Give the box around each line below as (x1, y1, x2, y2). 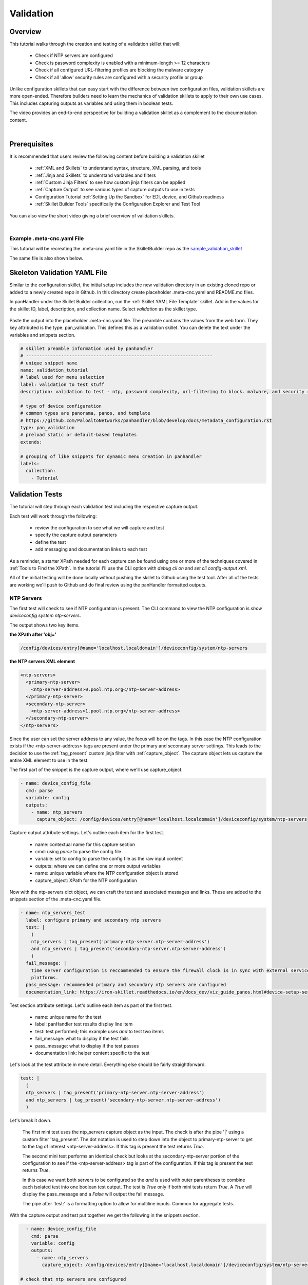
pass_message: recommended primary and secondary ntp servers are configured (26, 982, 226, 988)
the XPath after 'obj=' (9, 631, 56, 637)
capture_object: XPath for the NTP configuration (35, 877, 137, 884)
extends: (20, 439, 43, 445)
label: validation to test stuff (20, 381, 105, 388)
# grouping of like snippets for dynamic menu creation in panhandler (20, 453, 202, 460)
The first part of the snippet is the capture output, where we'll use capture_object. (9, 766, 183, 773)
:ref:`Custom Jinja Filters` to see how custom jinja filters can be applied (35, 179, 186, 186)
